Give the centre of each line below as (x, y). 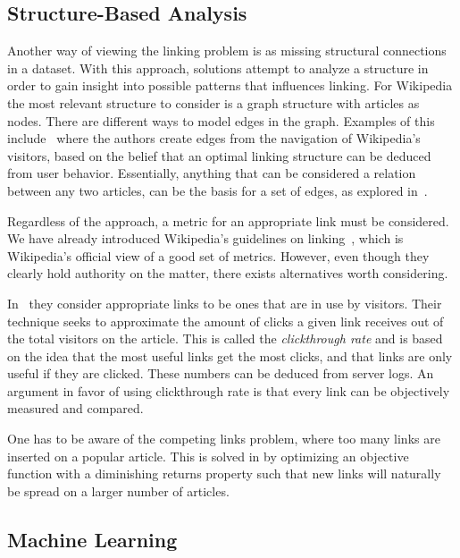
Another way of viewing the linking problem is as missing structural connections (227, 51)
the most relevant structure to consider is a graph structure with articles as (213, 102)
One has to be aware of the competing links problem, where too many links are (224, 439)
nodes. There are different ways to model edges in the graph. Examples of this (221, 120)
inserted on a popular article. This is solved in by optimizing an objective (208, 456)
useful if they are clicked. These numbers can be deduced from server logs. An (221, 373)
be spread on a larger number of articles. (118, 490)
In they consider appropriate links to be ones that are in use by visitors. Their (225, 303)
